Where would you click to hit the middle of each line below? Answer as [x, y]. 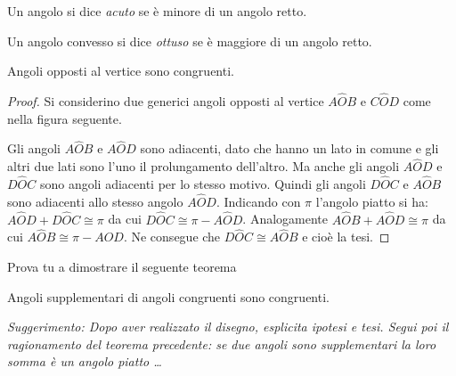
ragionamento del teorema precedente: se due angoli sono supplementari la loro [222, 343]
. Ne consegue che [172, 237]
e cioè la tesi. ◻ [346, 237]
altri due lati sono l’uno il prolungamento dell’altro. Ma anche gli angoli [204, 166]
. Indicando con [258, 201]
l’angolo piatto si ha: [372, 201]
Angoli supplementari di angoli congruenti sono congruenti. [168, 296]
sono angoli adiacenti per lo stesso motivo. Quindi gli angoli [203, 184]
